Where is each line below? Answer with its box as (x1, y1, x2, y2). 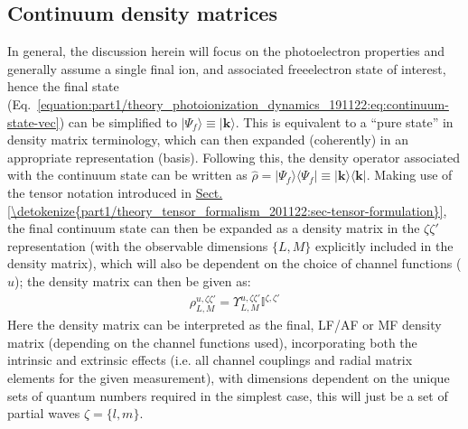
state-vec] (7, 112, 60, 131)
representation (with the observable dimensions (7, 236, 268, 255)
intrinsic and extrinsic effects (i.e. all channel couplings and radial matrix (7, 350, 413, 369)
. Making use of (366, 165, 453, 184)
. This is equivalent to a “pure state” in (235, 112, 454, 131)
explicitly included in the (314, 236, 454, 255)
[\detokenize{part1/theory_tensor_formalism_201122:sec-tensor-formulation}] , (7, 201, 447, 219)
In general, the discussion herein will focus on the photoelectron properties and (7, 42, 445, 61)
